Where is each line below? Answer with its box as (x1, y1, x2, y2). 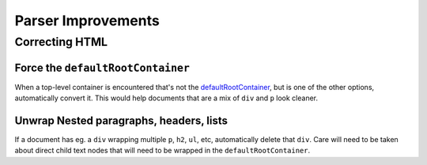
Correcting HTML (14, 35, 108, 49)
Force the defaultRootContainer (14, 61, 190, 74)
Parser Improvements (14, 12, 160, 29)
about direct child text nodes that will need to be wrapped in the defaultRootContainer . (14, 146, 311, 156)
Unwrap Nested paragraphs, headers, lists (14, 114, 229, 127)
